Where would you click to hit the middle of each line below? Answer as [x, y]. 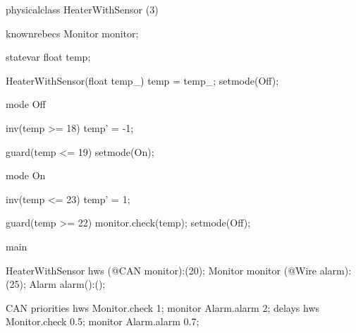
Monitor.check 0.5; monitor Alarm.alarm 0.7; [103, 321]
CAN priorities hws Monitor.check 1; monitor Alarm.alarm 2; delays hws [163, 307]
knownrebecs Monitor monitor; [72, 33]
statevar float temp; [48, 57]
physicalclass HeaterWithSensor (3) [82, 9]
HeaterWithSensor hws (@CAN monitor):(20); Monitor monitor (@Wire [161, 270]
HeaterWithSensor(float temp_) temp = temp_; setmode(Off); [142, 80]
